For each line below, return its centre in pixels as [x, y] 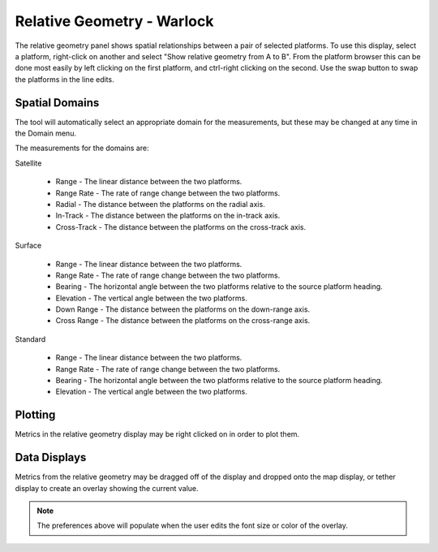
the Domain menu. [46, 133]
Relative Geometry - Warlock [114, 21]
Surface [28, 246]
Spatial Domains [57, 103]
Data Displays [51, 457]
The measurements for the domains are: [82, 148]
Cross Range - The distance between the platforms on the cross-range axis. [183, 321]
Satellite [28, 163]
